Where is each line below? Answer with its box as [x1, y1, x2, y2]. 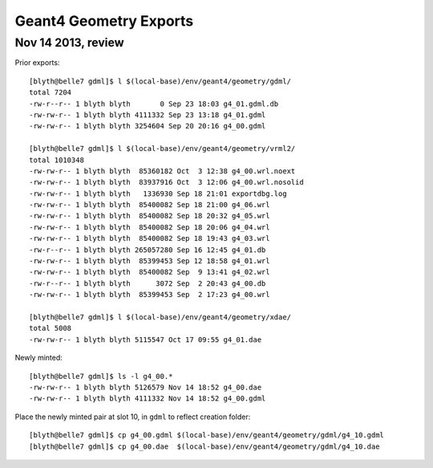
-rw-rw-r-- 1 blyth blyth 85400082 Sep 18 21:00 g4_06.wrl [29, 201, 270, 210]
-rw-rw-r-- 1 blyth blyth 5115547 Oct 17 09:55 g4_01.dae [29, 335, 262, 344]
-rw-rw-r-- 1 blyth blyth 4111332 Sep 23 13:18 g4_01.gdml [29, 110, 266, 120]
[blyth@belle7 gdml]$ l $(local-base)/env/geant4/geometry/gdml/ [29, 76, 292, 86]
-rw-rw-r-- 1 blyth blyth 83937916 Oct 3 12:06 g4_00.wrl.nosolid [29, 177, 304, 187]
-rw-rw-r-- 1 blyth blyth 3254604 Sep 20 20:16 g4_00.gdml [29, 121, 266, 131]
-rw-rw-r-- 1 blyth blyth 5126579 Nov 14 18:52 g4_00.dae [29, 382, 262, 392]
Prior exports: [14, 58, 60, 67]
